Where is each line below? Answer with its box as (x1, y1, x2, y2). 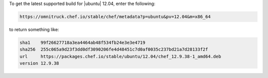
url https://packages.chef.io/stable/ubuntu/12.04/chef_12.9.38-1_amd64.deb (19, 53, 221, 59)
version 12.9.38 (19, 61, 60, 66)
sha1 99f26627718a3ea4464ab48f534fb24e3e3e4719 (19, 39, 146, 45)
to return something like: (9, 26, 60, 32)
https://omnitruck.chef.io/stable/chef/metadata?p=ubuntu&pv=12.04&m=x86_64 (19, 14, 211, 19)
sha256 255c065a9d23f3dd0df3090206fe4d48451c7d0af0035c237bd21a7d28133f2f (19, 47, 208, 52)
